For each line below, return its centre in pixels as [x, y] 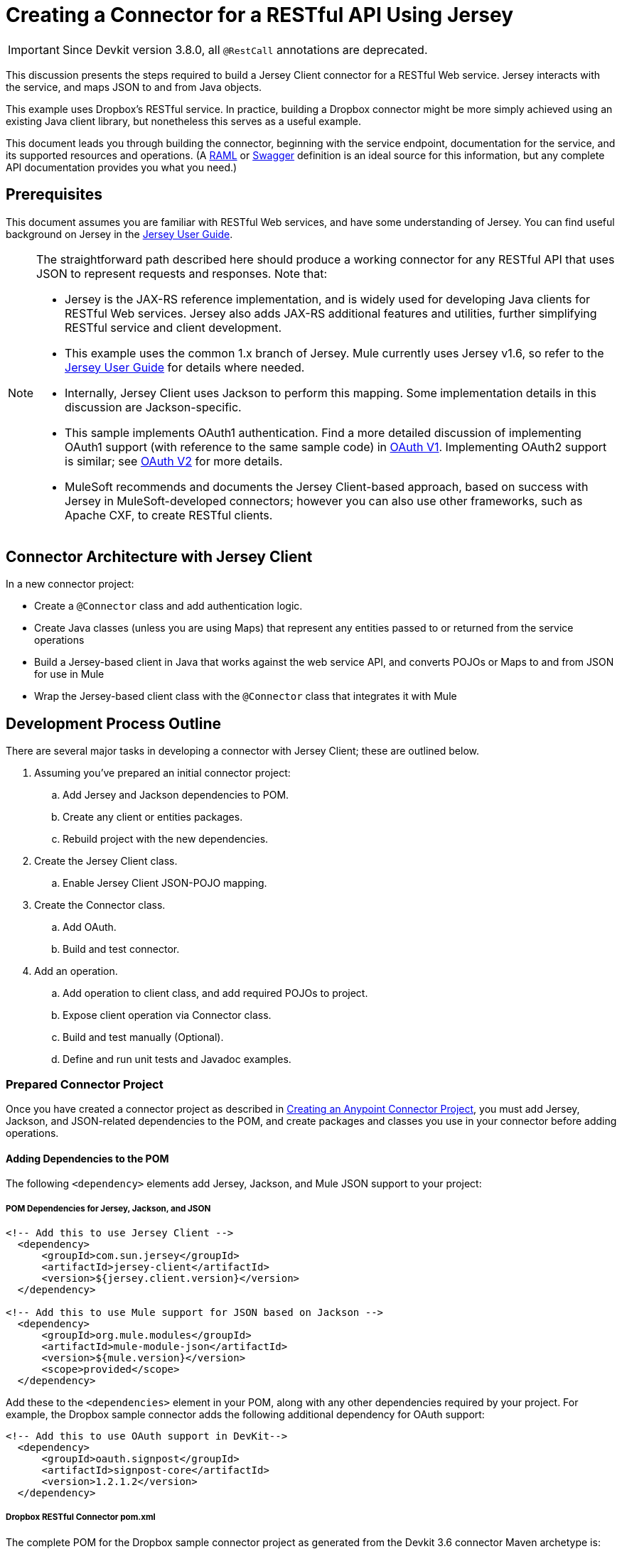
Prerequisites [54, 195]
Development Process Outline [114, 723]
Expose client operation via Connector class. [167, 1015]
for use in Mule [69, 674]
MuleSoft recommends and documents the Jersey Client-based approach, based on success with [327, 486]
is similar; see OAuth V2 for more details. [174, 461]
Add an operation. [76, 971]
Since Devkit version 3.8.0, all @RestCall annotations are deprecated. [245, 49]
